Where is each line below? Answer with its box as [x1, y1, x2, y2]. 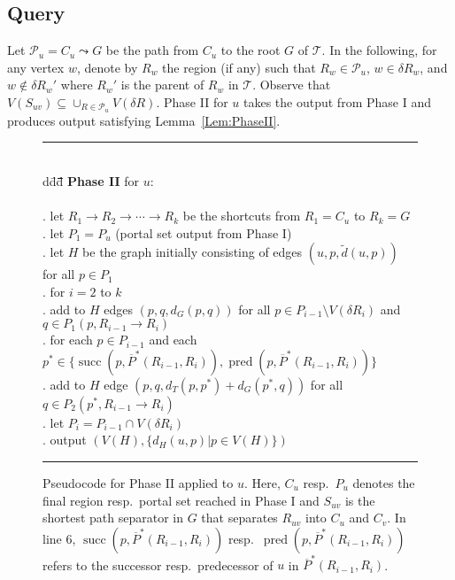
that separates [201, 508, 278, 527]
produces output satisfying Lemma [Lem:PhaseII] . [7, 111, 281, 129]
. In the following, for [321, 41, 437, 59]
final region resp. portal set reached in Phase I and [42, 491, 320, 509]
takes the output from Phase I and [243, 92, 431, 111]
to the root [220, 41, 281, 59]
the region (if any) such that [162, 58, 316, 76]
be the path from [105, 41, 199, 59]
